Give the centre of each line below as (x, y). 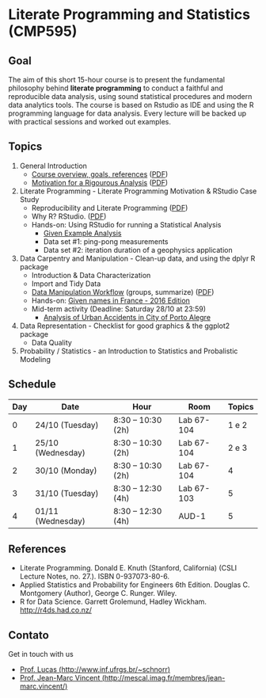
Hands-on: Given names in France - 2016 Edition (110, 300)
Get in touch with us (41, 654)
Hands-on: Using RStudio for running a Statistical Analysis (126, 224)
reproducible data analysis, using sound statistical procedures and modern (130, 96)
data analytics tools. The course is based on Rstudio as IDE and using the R (131, 105)
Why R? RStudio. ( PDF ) (69, 216)
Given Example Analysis (82, 233)
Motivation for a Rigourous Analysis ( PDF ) (100, 182)
